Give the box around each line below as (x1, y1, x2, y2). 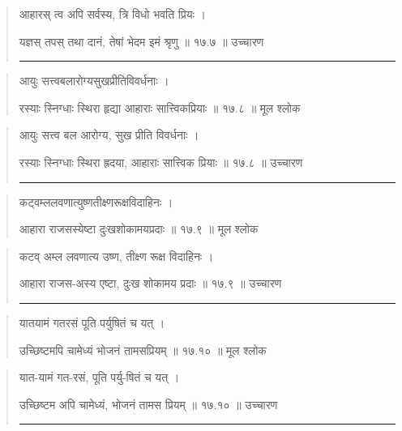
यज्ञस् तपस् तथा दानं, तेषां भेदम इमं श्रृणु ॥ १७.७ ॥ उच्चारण (19, 32, 264, 49)
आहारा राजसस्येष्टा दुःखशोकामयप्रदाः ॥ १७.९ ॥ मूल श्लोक (19, 220, 259, 237)
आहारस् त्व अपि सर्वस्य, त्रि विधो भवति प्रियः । (19, 6, 206, 22)
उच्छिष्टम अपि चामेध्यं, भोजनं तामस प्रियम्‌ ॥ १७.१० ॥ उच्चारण (19, 395, 278, 412)
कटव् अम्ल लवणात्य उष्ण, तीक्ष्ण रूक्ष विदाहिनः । (19, 247, 214, 264)
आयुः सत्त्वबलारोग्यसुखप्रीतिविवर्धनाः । (19, 72, 169, 89)
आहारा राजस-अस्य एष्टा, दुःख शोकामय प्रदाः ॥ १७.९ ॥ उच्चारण (19, 275, 282, 292)
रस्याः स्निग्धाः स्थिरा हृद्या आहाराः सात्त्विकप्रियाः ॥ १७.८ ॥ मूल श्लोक (19, 99, 301, 116)
